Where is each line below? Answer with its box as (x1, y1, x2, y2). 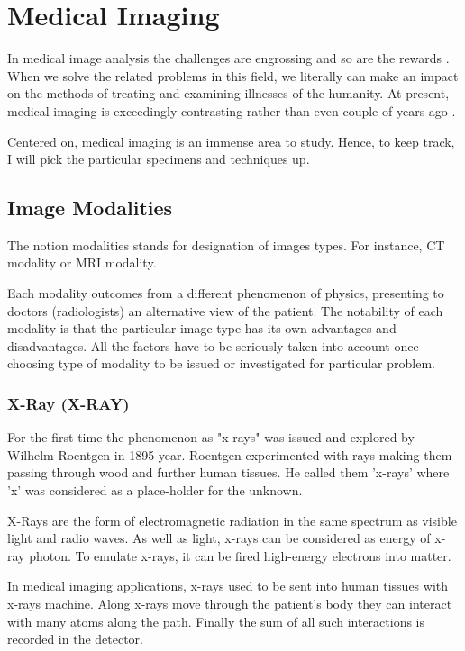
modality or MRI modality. (7, 253, 157, 272)
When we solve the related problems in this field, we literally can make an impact (7, 66, 459, 85)
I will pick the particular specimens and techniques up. (7, 149, 310, 168)
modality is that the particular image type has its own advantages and (7, 319, 397, 338)
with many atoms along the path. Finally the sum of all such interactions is (7, 611, 425, 630)
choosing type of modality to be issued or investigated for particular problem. (7, 354, 435, 373)
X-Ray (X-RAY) (7, 392, 130, 414)
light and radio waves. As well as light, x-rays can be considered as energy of (7, 529, 431, 547)
